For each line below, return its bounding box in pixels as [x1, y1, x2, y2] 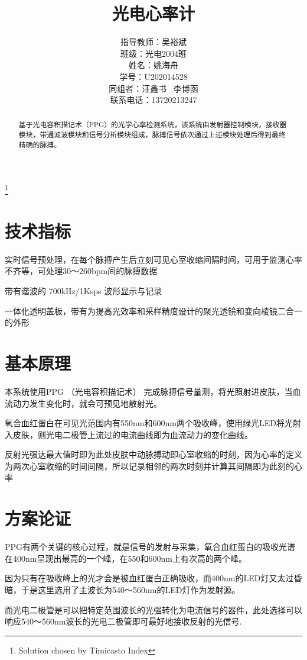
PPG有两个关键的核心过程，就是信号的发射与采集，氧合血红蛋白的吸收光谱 [5, 540, 296, 553]
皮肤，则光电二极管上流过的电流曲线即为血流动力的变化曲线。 [12, 428, 253, 440]
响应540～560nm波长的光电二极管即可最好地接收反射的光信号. [5, 615, 242, 627]
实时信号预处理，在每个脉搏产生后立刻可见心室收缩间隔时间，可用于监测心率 [5, 253, 302, 265]
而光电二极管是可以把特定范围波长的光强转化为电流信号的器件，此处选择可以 [5, 603, 302, 616]
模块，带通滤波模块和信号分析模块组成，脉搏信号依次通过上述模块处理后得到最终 [18, 130, 286, 140]
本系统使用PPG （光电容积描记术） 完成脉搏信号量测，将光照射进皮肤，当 [5, 385, 293, 397]
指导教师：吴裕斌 [120, 36, 187, 48]
